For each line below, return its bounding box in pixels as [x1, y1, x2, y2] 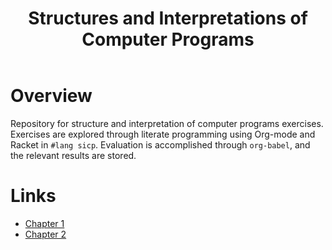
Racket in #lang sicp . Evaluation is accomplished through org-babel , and [10, 138, 311, 151]
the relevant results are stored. [10, 149, 137, 161]
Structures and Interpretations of [28, 7, 308, 30]
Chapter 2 [24, 228, 67, 240]
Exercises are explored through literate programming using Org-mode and [10, 128, 316, 140]
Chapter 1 [24, 217, 65, 229]
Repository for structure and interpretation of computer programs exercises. [10, 117, 324, 129]
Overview [10, 85, 93, 107]
